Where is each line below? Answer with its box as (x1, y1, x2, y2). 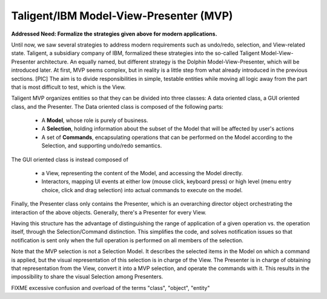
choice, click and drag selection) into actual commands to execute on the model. (41, 186, 243, 193)
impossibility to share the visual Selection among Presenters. (11, 273, 163, 280)
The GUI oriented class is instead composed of (11, 156, 128, 163)
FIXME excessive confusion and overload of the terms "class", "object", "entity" (11, 284, 210, 291)
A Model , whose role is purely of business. (41, 117, 148, 124)
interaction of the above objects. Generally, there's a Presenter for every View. (11, 208, 207, 216)
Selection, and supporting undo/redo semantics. (41, 142, 162, 149)
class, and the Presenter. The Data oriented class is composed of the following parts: (11, 103, 223, 110)
